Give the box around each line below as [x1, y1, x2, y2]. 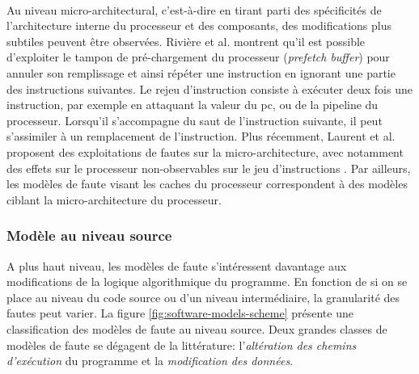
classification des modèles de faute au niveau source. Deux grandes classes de [6, 320, 387, 337]
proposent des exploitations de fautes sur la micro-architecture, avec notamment [6, 143, 404, 160]
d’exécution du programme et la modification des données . [6, 352, 294, 369]
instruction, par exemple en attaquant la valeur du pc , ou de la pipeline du [6, 96, 379, 113]
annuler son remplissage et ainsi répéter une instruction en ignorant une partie [6, 64, 396, 81]
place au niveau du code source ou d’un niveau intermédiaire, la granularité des [6, 288, 400, 305]
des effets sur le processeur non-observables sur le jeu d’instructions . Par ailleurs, [6, 159, 411, 176]
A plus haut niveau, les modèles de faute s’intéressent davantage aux [6, 257, 347, 274]
